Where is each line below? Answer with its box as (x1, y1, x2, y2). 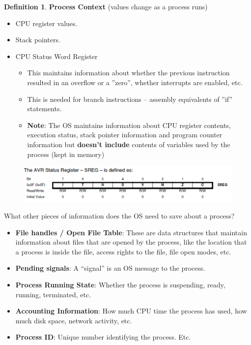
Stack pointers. (15, 34, 60, 45)
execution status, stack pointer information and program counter (27, 129, 223, 140)
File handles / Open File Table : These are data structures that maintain (15, 227, 247, 237)
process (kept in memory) (27, 149, 105, 159)
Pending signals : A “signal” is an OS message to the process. (15, 263, 205, 273)
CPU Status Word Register (15, 51, 98, 61)
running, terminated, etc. (15, 289, 91, 299)
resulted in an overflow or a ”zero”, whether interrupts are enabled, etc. (27, 77, 243, 87)
